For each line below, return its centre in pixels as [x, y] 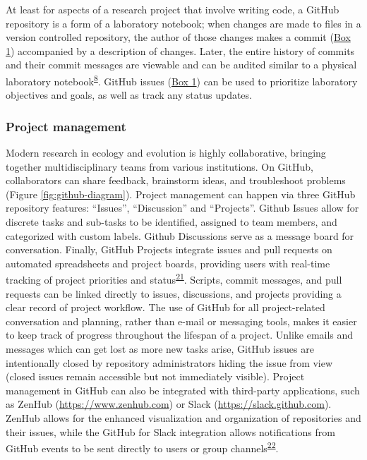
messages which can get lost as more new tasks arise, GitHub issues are [160, 349]
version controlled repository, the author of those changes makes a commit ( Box [178, 37]
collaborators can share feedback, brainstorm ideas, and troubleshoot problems [176, 180]
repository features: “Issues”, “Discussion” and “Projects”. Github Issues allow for [182, 208]
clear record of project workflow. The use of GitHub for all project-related [166, 307]
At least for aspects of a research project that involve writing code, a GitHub [173, 9]
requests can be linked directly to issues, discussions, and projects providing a [174, 293]
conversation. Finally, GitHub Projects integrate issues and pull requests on [169, 249]
